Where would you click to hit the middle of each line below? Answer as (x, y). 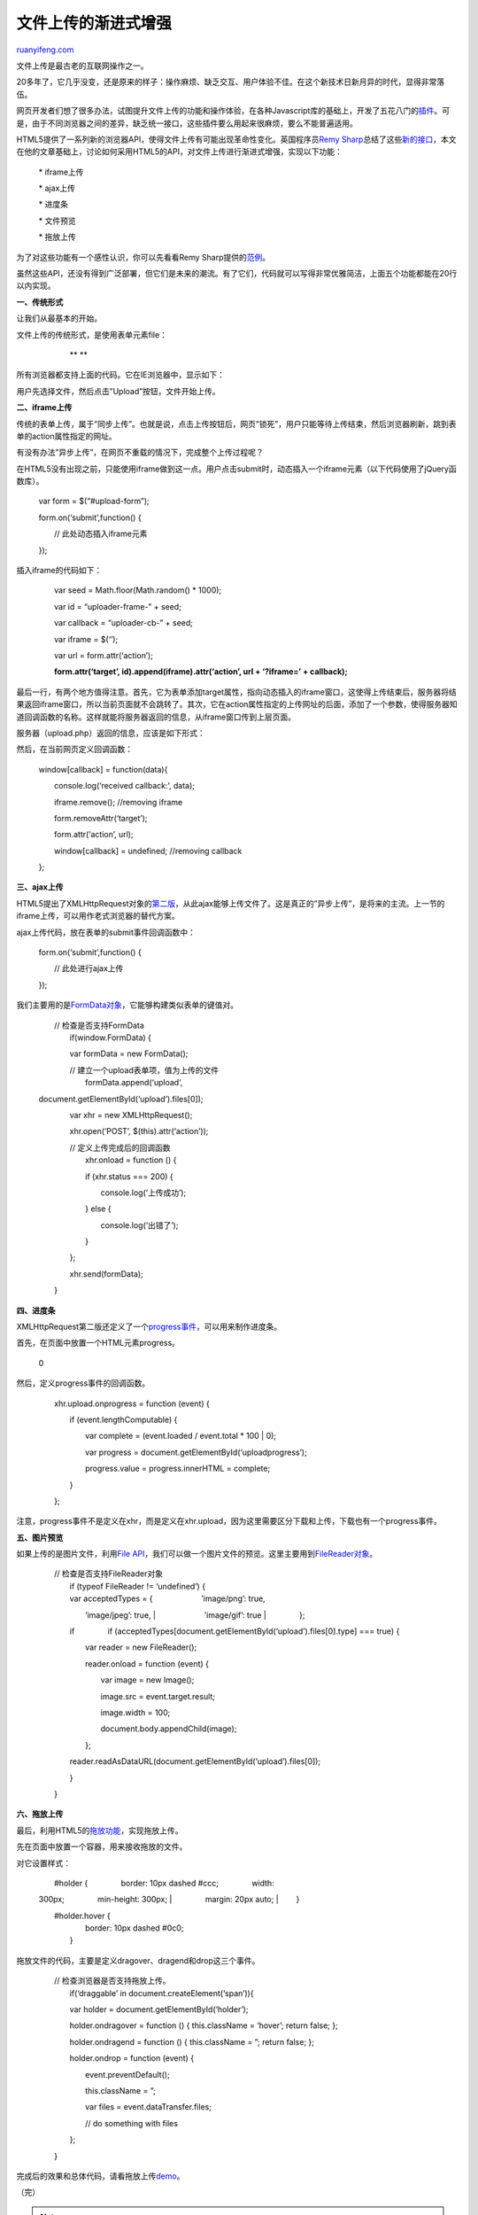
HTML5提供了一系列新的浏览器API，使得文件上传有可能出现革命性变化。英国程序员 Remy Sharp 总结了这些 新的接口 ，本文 (236, 139)
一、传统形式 (40, 302)
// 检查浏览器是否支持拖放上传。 (112, 1981)
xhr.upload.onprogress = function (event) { (131, 1403)
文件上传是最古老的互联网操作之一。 (82, 66)
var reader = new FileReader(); (141, 1647)
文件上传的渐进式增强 (94, 23)
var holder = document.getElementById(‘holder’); (159, 2009)
